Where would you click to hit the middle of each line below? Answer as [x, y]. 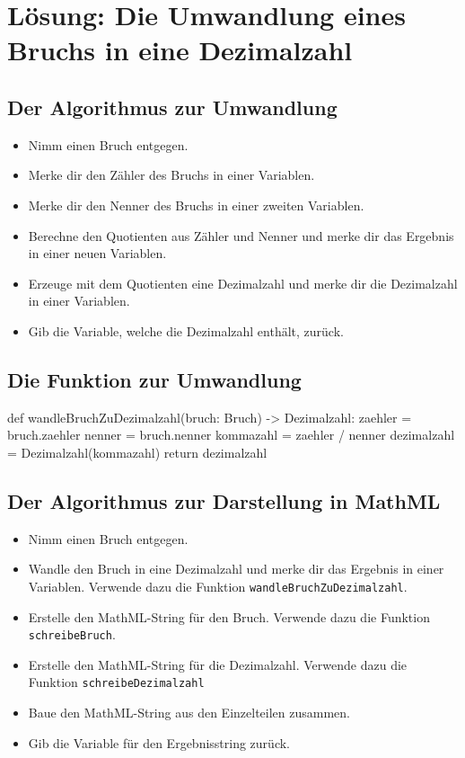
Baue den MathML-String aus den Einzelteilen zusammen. [189, 713]
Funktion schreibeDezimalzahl [116, 682]
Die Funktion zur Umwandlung [154, 379]
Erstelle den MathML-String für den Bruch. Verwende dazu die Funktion [229, 616]
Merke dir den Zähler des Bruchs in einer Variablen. [171, 175]
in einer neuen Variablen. [97, 253]
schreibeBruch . [72, 634]
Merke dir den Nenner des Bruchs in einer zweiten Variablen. [196, 205]
